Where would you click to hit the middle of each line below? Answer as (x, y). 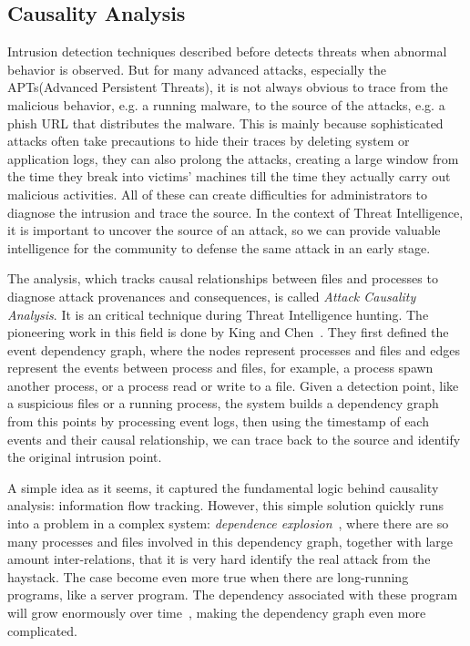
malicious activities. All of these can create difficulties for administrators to (218, 194)
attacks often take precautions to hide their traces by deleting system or (209, 141)
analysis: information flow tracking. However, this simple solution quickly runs (225, 505)
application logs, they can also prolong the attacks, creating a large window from (233, 158)
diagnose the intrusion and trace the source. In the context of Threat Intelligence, (235, 212)
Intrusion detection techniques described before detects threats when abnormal (227, 51)
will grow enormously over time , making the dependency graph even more (217, 613)
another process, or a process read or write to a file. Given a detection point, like (233, 385)
